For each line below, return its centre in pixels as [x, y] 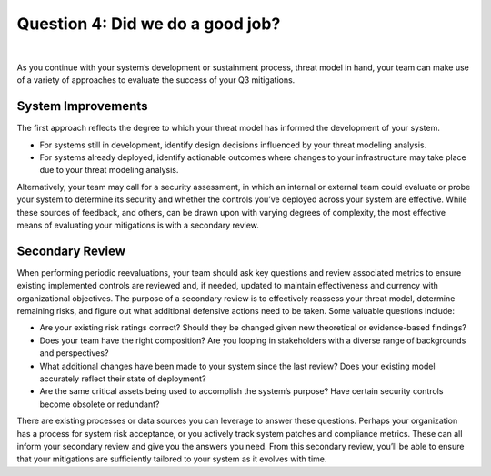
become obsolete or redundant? [100, 404]
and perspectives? [74, 353]
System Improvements [82, 106]
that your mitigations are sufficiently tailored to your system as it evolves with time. [172, 459]
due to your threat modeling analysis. [109, 170]
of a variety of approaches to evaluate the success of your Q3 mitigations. [156, 80]
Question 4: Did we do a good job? [149, 24]
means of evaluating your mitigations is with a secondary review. [138, 225]
